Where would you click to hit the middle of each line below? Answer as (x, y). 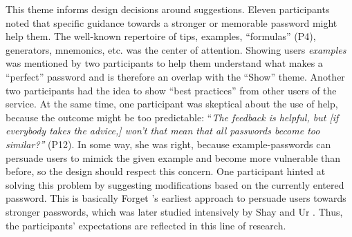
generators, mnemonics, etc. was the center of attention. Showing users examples (176, 49)
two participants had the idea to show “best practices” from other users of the (171, 90)
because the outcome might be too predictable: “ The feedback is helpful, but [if (172, 117)
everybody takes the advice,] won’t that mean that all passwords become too (163, 131)
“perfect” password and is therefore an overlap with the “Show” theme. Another (175, 76)
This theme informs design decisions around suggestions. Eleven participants (168, 9)
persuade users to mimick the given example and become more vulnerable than (173, 157)
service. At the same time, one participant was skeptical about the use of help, (172, 104)
